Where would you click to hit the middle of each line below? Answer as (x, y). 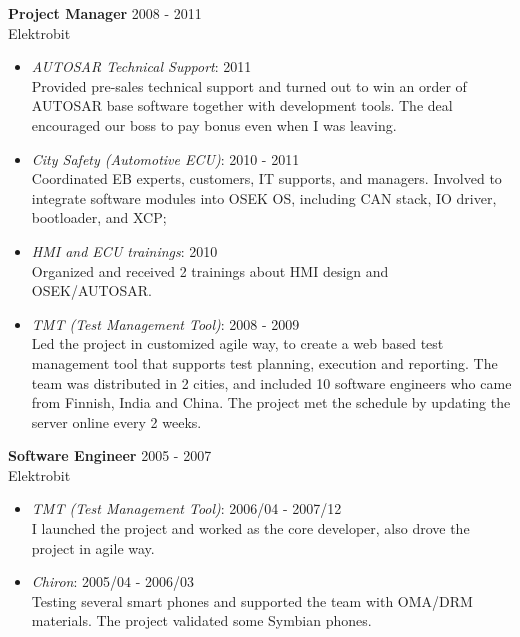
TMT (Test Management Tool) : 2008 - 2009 (165, 323)
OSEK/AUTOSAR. (91, 290)
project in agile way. (93, 547)
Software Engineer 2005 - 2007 (110, 455)
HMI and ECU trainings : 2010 (124, 250)
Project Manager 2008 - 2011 (105, 13)
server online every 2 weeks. (116, 421)
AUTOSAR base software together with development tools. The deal (242, 105)
